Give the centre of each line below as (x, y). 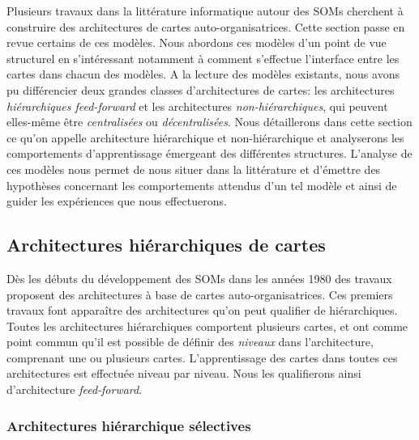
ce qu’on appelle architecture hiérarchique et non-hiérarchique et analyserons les (205, 137)
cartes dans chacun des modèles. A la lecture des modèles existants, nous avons (203, 74)
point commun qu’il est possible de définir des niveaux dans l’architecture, (190, 342)
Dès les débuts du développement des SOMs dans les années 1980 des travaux (199, 278)
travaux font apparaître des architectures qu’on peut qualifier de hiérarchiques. (202, 310)
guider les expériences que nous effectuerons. (117, 201)
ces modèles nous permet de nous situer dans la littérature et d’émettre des (194, 169)
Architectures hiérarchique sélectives (129, 425)
